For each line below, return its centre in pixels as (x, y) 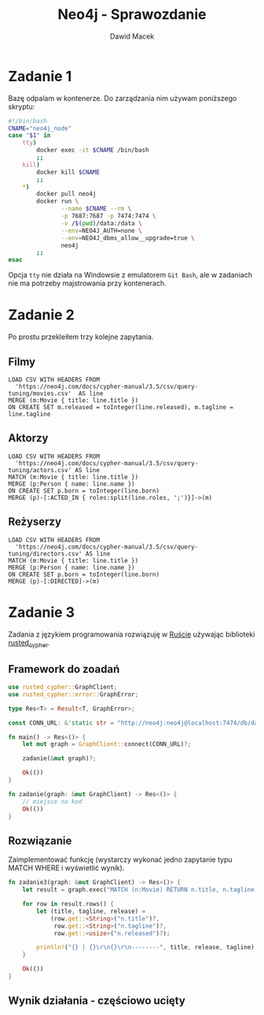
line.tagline (29, 414)
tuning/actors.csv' (40, 470)
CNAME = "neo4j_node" (40, 128)
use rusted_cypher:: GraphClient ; (63, 687)
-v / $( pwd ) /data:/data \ (102, 223)
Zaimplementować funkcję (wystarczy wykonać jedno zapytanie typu (121, 860)
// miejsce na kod (52, 801)
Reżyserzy (35, 522)
